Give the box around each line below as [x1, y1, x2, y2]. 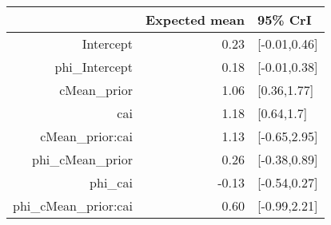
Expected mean [145, 10, 245, 29]
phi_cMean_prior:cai [13, 196, 133, 215]
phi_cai [90, 173, 133, 191]
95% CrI [257, 10, 312, 29]
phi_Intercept [54, 57, 133, 76]
